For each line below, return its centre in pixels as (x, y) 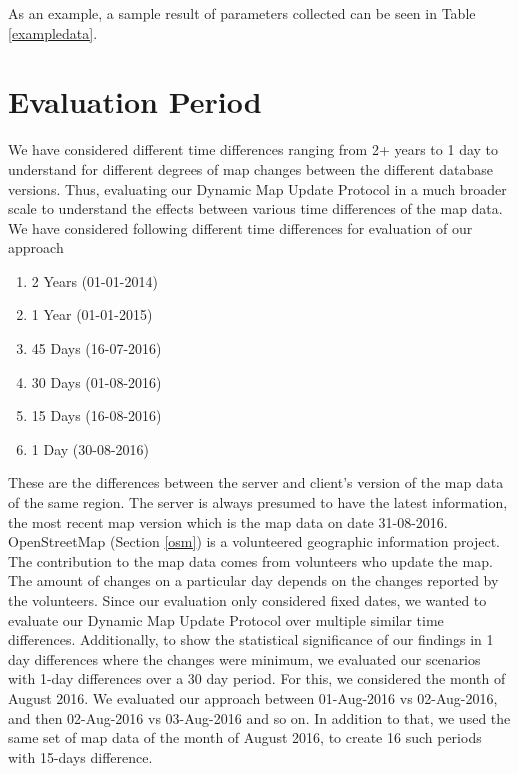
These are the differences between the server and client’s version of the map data (256, 482)
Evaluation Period (135, 101)
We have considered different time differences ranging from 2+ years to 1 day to (253, 149)
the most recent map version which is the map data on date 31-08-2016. (228, 521)
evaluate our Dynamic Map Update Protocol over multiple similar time (226, 619)
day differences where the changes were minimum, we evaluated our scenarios (244, 658)
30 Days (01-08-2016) (96, 381)
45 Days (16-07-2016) (96, 348)
